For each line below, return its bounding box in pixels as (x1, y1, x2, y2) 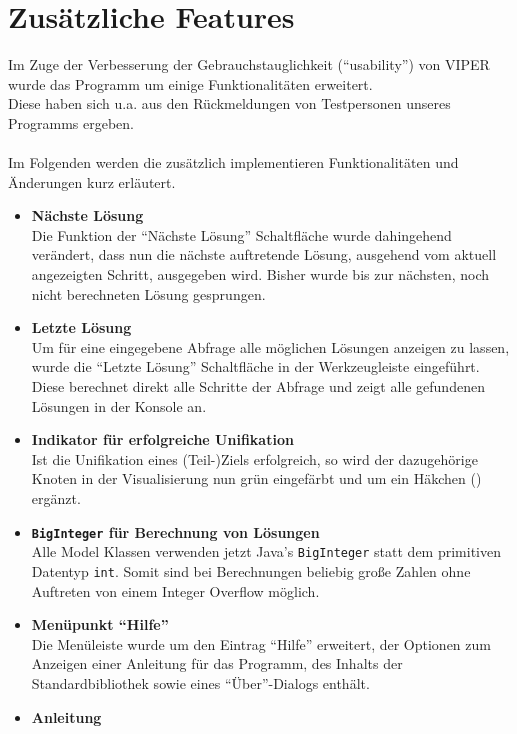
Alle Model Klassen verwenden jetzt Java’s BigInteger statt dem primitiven (31, 541, 501, 562)
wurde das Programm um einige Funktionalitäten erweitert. (8, 73, 373, 94)
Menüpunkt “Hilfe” (31, 614, 169, 635)
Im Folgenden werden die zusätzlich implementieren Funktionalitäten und (8, 152, 459, 173)
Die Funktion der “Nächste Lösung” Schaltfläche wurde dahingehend (31, 224, 452, 245)
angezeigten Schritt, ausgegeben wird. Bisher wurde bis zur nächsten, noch (31, 264, 490, 285)
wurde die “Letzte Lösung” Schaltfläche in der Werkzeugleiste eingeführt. (31, 356, 480, 377)
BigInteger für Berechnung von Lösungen (31, 521, 320, 542)
